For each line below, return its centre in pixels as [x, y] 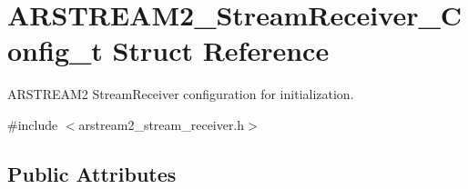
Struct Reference [221, 50]
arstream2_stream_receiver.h [162, 124]
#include [33, 124]
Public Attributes [92, 173]
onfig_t [55, 50]
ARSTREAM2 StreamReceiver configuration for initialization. [181, 94]
